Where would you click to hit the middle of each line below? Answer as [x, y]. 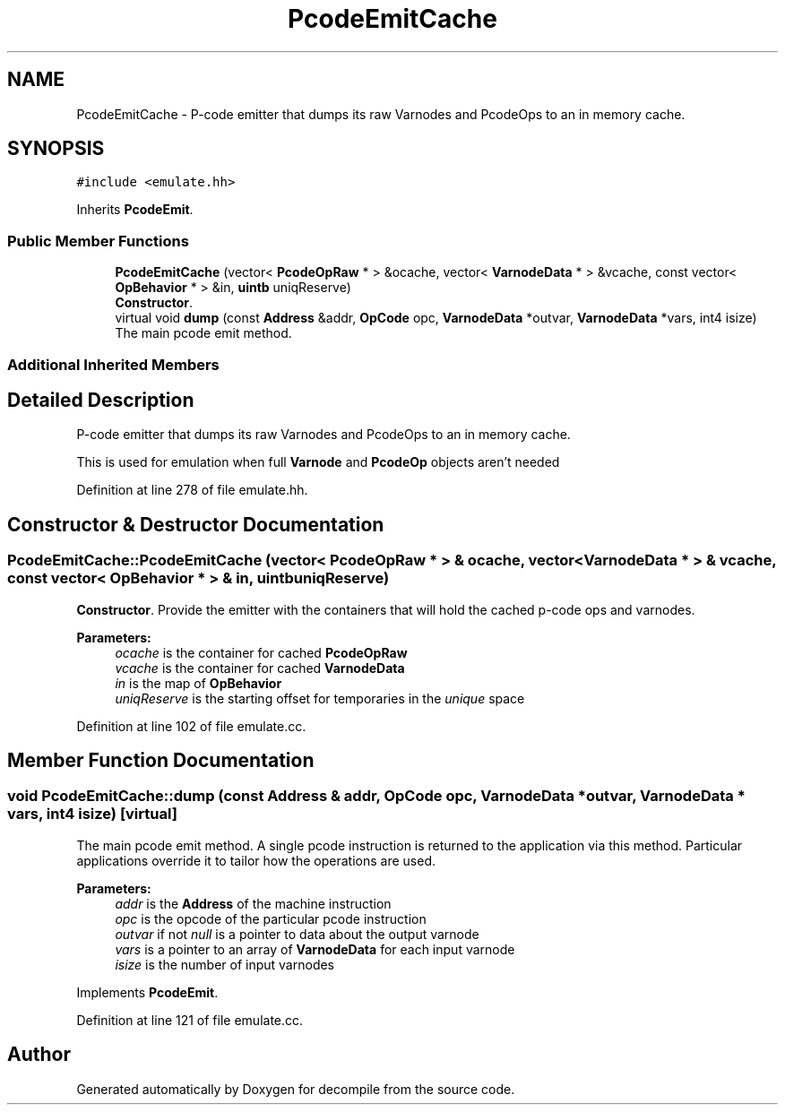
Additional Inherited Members [113, 364]
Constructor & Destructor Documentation [196, 524]
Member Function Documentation [161, 761]
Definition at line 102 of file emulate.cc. [191, 726]
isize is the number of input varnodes [225, 964]
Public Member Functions [98, 241]
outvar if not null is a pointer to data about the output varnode [297, 934]
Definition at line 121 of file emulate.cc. [190, 1020]
